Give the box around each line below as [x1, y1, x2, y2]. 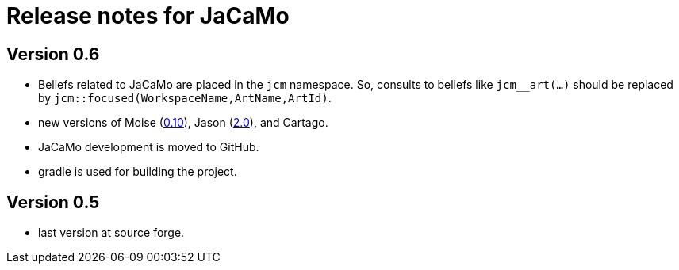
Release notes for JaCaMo [6, 2, 290, 29]
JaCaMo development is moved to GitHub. [38, 140, 259, 154]
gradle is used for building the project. [38, 165, 237, 179]
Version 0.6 [6, 44, 100, 64]
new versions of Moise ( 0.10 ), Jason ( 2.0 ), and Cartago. [38, 116, 328, 130]
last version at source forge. [38, 226, 185, 240]
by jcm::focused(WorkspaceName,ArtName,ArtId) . [38, 91, 332, 105]
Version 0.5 [6, 192, 100, 212]
